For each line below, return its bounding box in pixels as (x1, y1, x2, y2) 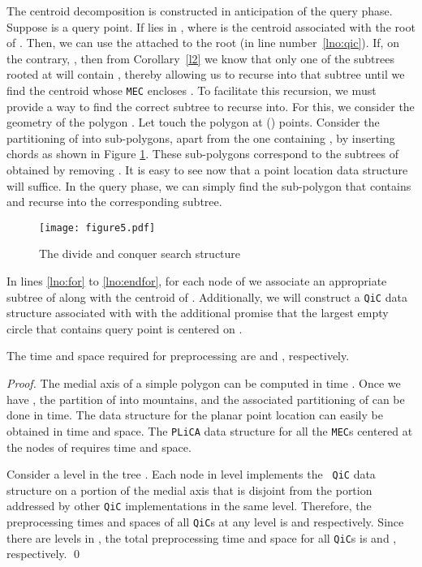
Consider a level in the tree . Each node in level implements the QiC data (6, 466, 376, 483)
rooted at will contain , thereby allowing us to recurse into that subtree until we (6, 66, 405, 83)
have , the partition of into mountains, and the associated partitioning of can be (6, 390, 405, 407)
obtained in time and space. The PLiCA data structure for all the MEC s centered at (6, 422, 413, 439)
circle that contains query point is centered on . (6, 320, 243, 337)
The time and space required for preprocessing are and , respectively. (6, 347, 350, 364)
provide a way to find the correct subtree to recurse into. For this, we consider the (6, 97, 415, 114)
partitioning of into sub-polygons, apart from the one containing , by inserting (6, 129, 395, 146)
